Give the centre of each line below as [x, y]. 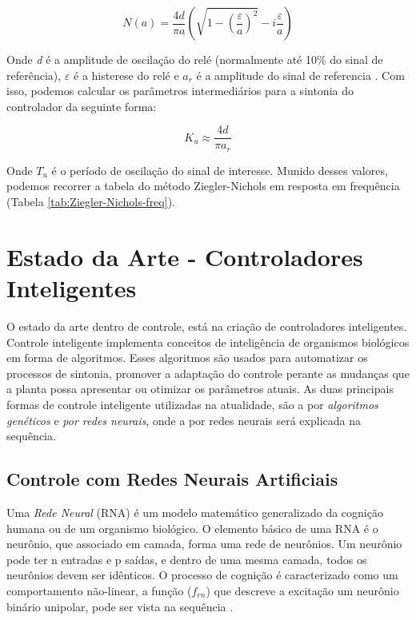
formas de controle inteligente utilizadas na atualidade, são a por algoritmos [192, 404]
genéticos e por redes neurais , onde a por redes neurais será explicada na [184, 420]
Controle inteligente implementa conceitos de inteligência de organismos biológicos [208, 342]
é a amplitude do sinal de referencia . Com [300, 75]
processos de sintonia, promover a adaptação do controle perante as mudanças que [208, 373]
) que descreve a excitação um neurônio [302, 590]
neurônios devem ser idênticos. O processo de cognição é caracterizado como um [202, 575]
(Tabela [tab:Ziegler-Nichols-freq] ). [91, 202]
